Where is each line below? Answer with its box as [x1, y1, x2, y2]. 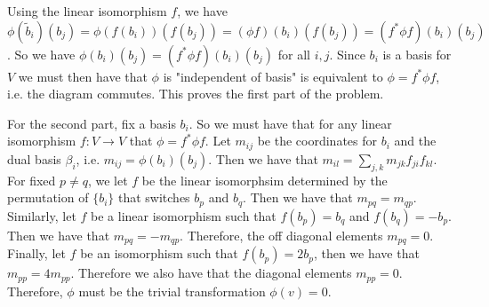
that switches [117, 188, 190, 207]
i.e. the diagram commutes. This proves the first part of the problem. [7, 84, 384, 103]
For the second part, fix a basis [7, 114, 176, 132]
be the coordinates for [257, 131, 378, 150]
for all [277, 44, 310, 63]
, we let [87, 170, 128, 189]
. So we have [7, 44, 76, 63]
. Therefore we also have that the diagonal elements [70, 264, 352, 282]
